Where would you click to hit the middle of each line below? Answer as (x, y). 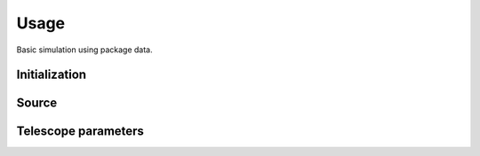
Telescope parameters (80, 132)
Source (37, 103)
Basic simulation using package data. (84, 50)
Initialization (52, 75)
